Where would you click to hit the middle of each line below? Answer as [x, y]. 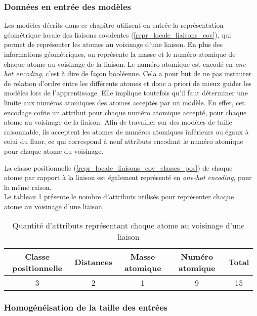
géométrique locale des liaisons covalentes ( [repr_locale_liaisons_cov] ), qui [118, 34]
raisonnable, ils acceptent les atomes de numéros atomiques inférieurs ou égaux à [126, 131]
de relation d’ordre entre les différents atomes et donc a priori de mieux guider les [128, 83]
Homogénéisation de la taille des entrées [86, 307]
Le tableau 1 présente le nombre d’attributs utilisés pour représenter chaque [119, 197]
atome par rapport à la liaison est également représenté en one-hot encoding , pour [128, 177]
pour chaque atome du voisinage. [54, 151]
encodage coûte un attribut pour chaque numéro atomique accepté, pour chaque [125, 112]
